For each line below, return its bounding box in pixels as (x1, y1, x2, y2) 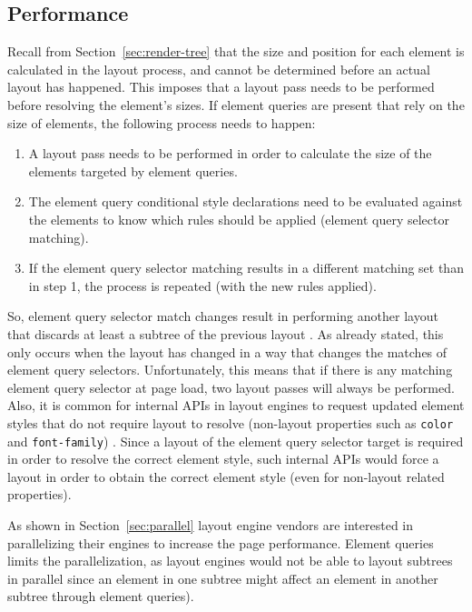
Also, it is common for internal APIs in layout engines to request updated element (7, 396, 465, 415)
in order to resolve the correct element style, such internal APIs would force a (7, 449, 439, 468)
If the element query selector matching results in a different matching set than (28, 258, 464, 277)
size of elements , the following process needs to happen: (7, 113, 316, 132)
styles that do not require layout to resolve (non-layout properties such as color (7, 413, 454, 432)
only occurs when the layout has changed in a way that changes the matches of (7, 342, 447, 361)
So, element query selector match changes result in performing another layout (7, 306, 438, 326)
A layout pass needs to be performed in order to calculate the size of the (28, 144, 432, 163)
